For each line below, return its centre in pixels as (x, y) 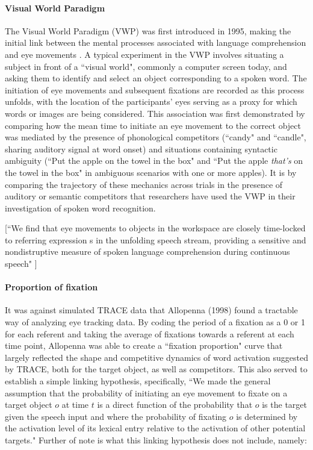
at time (75, 405)
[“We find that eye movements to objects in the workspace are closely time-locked (155, 228)
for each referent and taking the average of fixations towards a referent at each (150, 333)
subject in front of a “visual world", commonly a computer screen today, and (146, 66)
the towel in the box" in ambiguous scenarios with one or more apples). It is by (151, 172)
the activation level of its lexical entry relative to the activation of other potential (155, 428)
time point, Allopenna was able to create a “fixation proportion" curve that (144, 345)
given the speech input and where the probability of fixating (116, 416)
